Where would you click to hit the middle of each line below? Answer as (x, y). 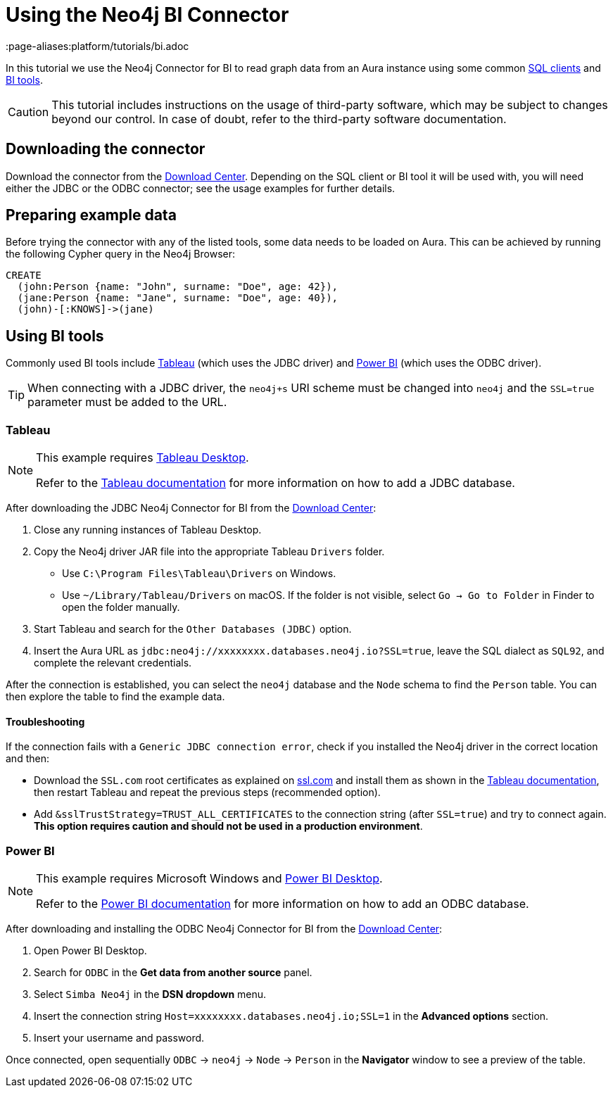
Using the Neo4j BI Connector (147, 15)
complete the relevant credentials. (113, 663)
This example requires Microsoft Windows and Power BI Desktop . (209, 878)
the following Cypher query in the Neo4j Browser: (120, 254)
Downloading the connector (106, 149)
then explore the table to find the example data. (115, 697)
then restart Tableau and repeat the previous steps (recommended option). (207, 792)
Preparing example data (91, 215)
